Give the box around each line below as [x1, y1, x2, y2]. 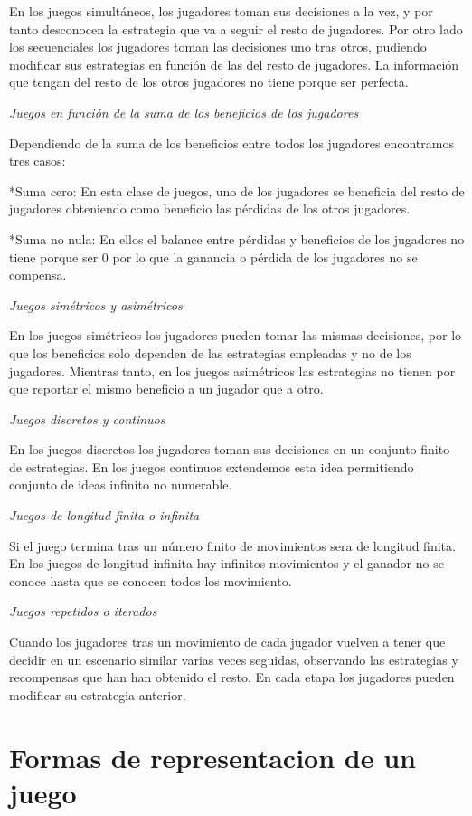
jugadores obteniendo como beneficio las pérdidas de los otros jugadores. [9, 199, 411, 218]
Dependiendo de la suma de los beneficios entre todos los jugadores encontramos [9, 133, 454, 152]
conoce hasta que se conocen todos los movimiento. [9, 571, 292, 590]
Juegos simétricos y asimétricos [9, 295, 183, 314]
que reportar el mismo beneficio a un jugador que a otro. [9, 379, 324, 398]
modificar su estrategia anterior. [9, 685, 186, 704]
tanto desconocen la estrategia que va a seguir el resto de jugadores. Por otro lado [9, 19, 463, 38]
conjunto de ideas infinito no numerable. [9, 475, 232, 494]
